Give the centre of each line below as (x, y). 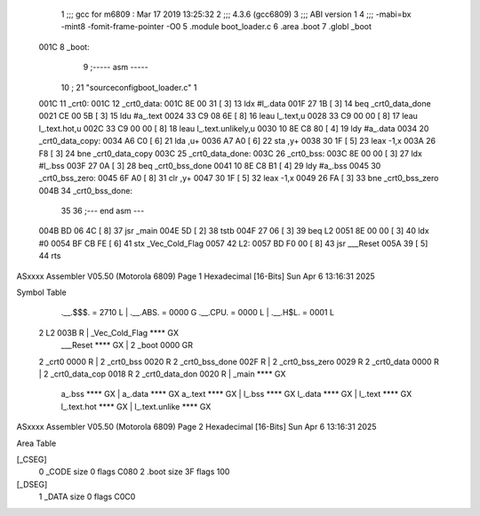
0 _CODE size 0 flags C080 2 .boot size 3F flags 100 (134, 472)
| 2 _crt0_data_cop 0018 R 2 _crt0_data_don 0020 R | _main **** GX (162, 374)
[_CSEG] (32, 459)
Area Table (36, 443)
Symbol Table (41, 292)
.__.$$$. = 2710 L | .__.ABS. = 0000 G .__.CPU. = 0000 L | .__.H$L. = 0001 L (198, 313)
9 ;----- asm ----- (116, 67)
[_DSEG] (32, 484)
